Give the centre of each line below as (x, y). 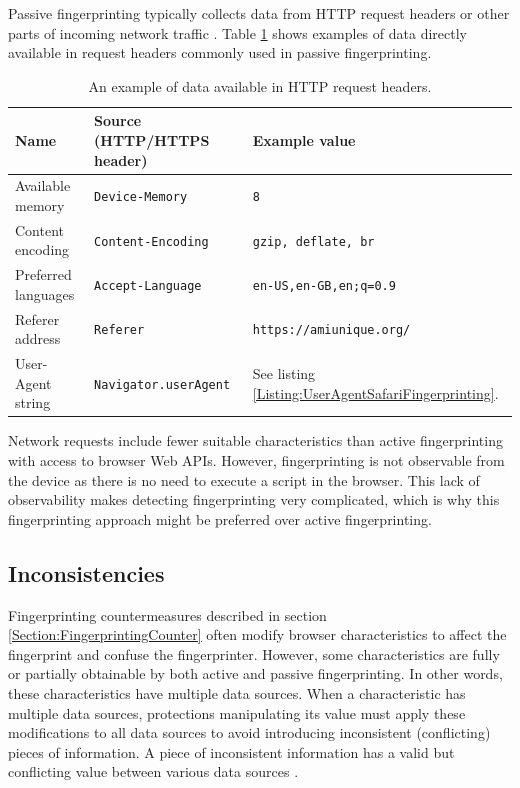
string (33, 402)
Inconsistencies (86, 572)
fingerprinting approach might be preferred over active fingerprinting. (220, 518)
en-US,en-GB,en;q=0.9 (324, 286)
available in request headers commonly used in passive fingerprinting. (220, 52)
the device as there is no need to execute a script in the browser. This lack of (244, 479)
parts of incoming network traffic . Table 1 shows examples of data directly (237, 32)
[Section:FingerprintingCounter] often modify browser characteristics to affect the (257, 634)
